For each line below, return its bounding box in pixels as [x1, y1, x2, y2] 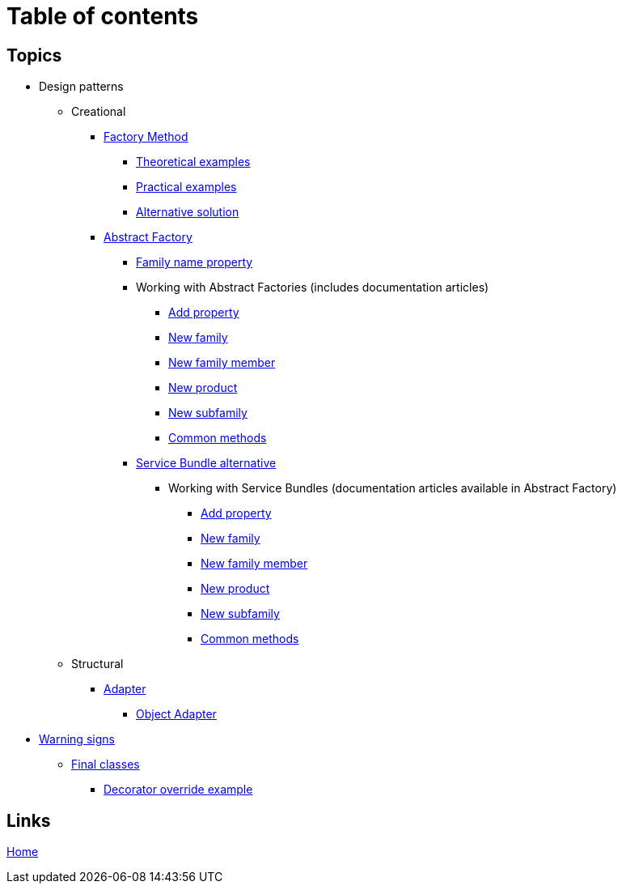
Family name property [136, 255, 253, 270]
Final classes [71, 757, 140, 772]
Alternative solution [136, 205, 239, 219]
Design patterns [39, 79, 124, 94]
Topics [6, 45, 62, 66]
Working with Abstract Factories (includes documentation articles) [136, 280, 489, 295]
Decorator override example [104, 782, 253, 797]
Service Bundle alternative [136, 456, 277, 471]
